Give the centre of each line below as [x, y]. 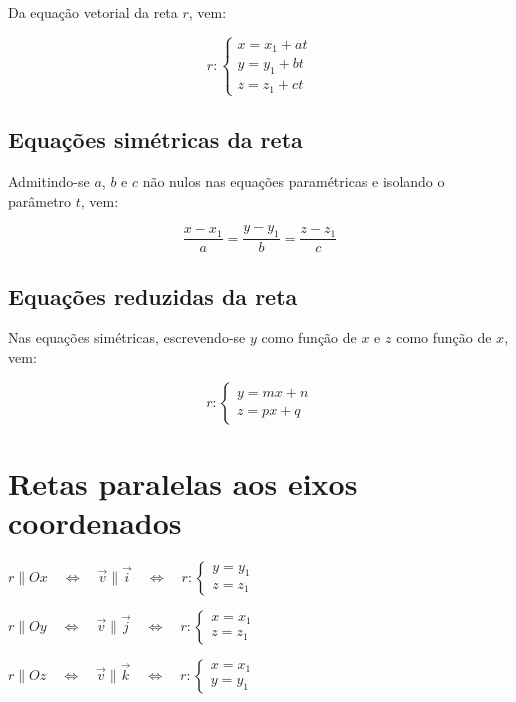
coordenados [95, 521]
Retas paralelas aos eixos [183, 482]
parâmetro [40, 200]
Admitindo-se [49, 181]
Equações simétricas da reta [155, 139]
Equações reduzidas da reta [153, 295]
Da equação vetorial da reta [93, 12]
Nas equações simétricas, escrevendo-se [127, 337]
